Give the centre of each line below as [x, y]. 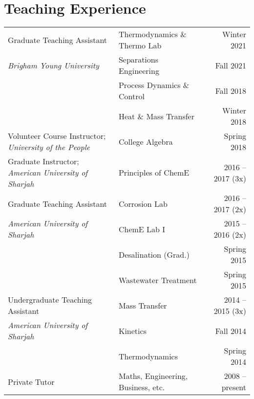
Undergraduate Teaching [50, 300]
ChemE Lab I [142, 229]
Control [131, 96]
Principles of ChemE [154, 173]
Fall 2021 [231, 65]
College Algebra [146, 141]
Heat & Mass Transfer [156, 116]
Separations [138, 60]
